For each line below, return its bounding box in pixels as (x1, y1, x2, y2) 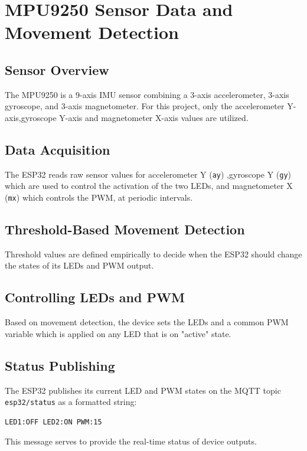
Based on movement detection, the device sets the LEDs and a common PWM (5, 316, 289, 328)
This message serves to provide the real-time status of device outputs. (5, 435, 257, 447)
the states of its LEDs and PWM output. (5, 259, 154, 272)
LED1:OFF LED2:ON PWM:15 (5, 417, 102, 426)
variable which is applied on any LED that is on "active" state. (5, 327, 231, 339)
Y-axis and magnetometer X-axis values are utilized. (59, 111, 249, 123)
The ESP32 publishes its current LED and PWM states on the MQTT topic (5, 384, 281, 396)
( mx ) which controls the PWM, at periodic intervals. (5, 191, 193, 203)
